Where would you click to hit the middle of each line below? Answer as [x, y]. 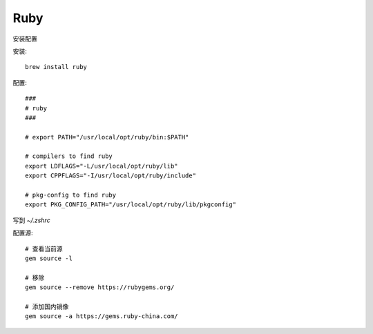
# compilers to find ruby [69, 156]
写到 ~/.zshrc [32, 220]
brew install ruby [56, 67]
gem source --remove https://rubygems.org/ [100, 287]
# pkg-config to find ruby [71, 195]
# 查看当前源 [44, 249]
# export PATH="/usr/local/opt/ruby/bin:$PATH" [107, 137]
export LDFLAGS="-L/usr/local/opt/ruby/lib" [102, 166]
